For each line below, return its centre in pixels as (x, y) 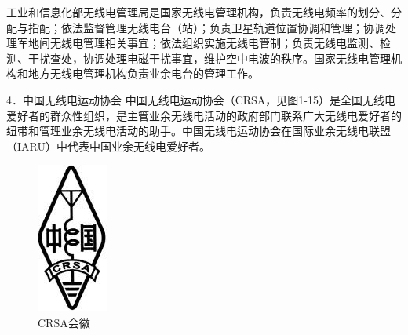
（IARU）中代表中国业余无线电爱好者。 (108, 146)
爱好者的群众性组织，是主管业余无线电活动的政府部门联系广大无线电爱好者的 (204, 115)
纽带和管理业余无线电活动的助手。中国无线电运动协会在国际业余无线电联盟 (199, 131)
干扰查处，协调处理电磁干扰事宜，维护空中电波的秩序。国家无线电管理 (209, 58)
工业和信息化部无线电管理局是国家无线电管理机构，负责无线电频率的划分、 (199, 12)
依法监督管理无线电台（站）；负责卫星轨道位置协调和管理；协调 (223, 27)
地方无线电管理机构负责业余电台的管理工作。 (143, 73)
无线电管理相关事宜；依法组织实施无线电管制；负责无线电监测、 (215, 43)
